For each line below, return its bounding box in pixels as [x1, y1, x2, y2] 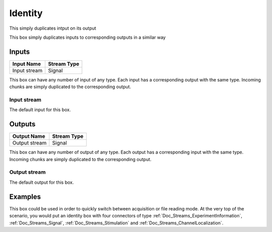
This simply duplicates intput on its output [9, 25, 97, 31]
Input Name [12, 60, 41, 67]
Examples [9, 192, 41, 201]
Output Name [12, 133, 45, 140]
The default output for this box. [9, 179, 74, 185]
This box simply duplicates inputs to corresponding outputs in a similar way [9, 34, 166, 40]
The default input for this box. [9, 107, 71, 113]
